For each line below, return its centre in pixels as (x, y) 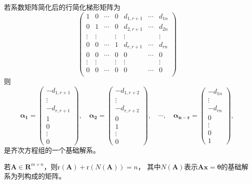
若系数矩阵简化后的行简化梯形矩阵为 (62, 7)
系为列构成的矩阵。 (35, 176)
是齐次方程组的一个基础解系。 (52, 150)
